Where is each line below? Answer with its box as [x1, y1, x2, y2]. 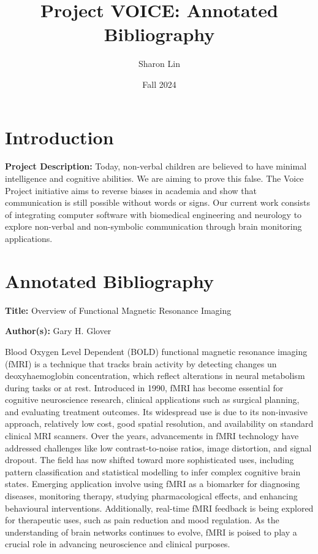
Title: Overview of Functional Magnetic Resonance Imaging [5, 303, 232, 316]
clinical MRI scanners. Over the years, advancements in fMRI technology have [5, 429, 299, 442]
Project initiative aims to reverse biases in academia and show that [5, 184, 257, 197]
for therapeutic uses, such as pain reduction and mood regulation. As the [5, 513, 279, 526]
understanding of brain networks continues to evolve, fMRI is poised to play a [5, 525, 297, 538]
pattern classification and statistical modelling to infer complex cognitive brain [5, 465, 301, 478]
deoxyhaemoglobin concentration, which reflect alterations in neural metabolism [5, 369, 305, 382]
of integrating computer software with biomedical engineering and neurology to [5, 208, 302, 220]
